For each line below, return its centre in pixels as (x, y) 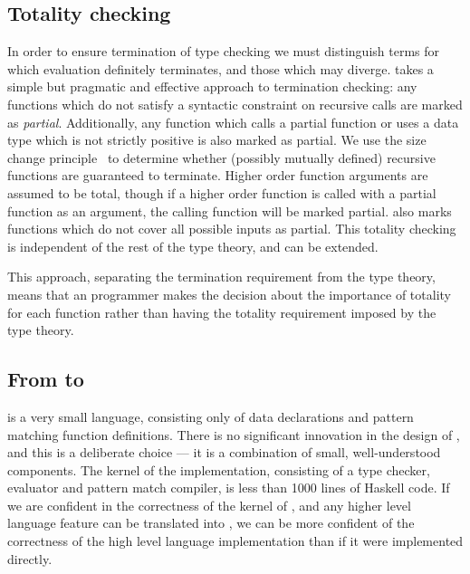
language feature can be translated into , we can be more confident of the (211, 523)
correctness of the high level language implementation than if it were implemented (235, 541)
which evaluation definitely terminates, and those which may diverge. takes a (221, 68)
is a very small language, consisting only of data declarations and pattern (211, 416)
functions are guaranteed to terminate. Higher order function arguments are (218, 175)
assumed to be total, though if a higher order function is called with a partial (222, 192)
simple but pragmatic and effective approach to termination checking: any (212, 86)
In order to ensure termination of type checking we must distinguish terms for (223, 51)
